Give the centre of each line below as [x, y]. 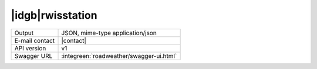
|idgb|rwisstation [54, 15]
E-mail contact [35, 40]
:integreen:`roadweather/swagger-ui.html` [119, 56]
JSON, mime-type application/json [109, 33]
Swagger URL [33, 56]
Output [24, 33]
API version [30, 48]
